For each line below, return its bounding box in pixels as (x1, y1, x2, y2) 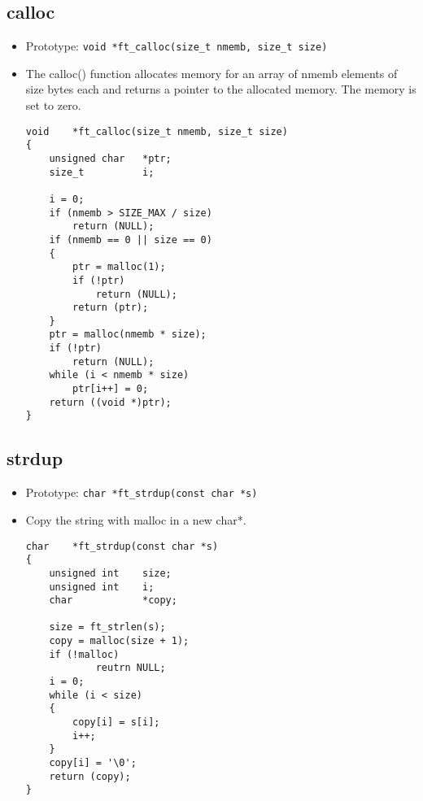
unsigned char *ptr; (49, 152, 172, 164)
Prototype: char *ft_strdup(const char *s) (25, 484, 258, 501)
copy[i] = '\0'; (49, 757, 137, 769)
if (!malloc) (49, 648, 120, 660)
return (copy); (49, 770, 131, 782)
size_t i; (49, 166, 155, 178)
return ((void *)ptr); (49, 396, 172, 408)
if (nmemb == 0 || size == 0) (49, 233, 212, 246)
